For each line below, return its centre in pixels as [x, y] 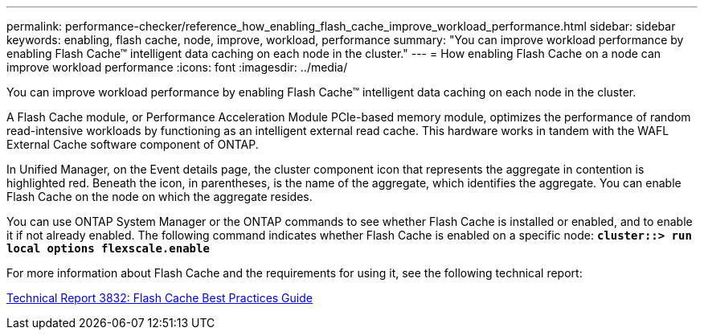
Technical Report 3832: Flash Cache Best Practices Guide [160, 298]
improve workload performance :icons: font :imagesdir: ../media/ [177, 67]
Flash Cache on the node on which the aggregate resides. [160, 197]
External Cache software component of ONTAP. [133, 144]
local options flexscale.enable [108, 248]
